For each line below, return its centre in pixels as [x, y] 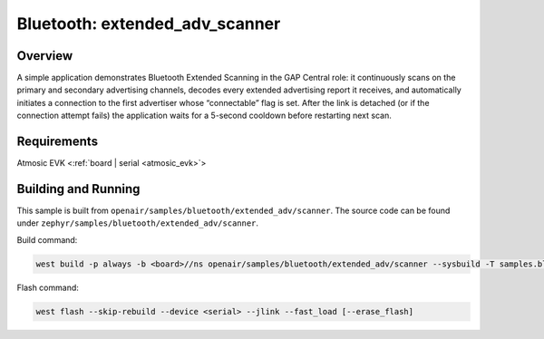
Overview [45, 56]
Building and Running [78, 189]
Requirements [58, 142]
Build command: [47, 239]
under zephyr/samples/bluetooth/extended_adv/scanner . [137, 223]
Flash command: [48, 287]
